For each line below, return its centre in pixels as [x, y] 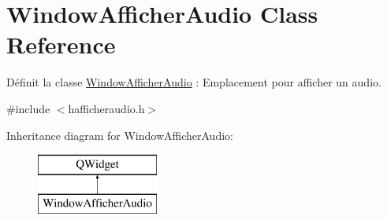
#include [28, 108]
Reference [61, 44]
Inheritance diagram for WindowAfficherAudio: [120, 135]
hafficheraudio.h [106, 108]
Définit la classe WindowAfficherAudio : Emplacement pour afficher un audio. [194, 82]
